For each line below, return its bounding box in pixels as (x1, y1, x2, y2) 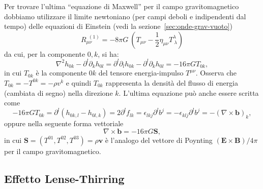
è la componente (36, 67, 87, 78)
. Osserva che (195, 67, 237, 78)
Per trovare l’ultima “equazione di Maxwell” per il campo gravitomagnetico (4, 1, 239, 11)
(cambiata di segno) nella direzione (4, 87, 113, 98)
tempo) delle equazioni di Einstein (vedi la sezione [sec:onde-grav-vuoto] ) (4, 21, 232, 31)
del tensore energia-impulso (98, 67, 184, 78)
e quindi (66, 77, 92, 88)
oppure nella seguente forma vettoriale (4, 118, 124, 129)
